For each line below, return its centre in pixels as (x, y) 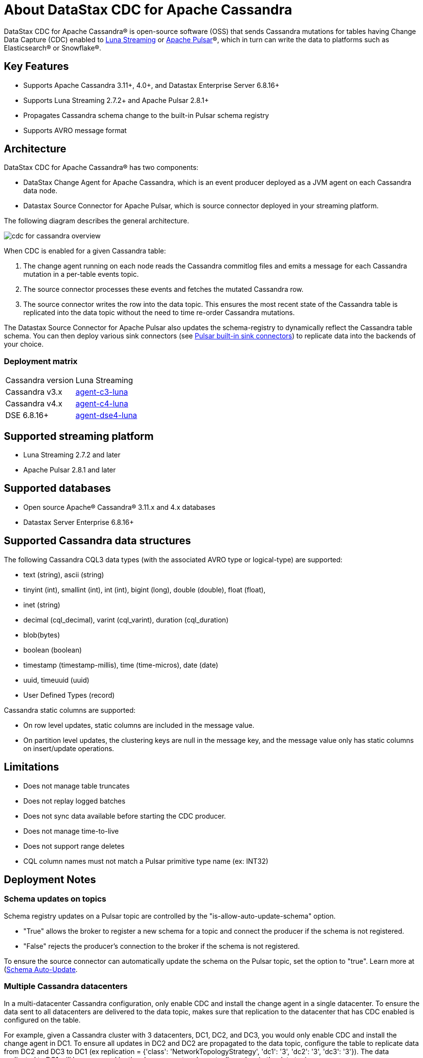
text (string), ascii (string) (64, 574)
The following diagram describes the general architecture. (97, 221)
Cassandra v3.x (34, 392)
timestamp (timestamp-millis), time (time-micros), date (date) (121, 665)
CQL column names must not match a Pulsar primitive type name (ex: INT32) (146, 861)
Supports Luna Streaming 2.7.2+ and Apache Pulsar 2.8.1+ (116, 100)
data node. (41, 191)
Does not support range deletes (74, 846)
